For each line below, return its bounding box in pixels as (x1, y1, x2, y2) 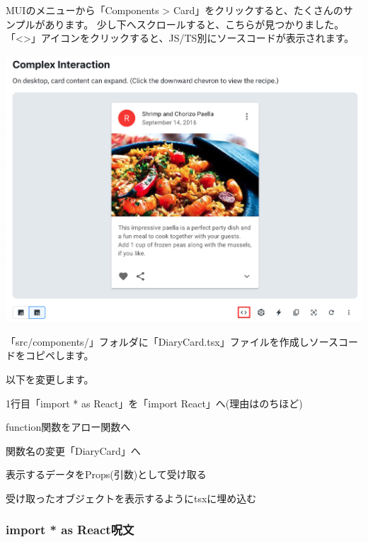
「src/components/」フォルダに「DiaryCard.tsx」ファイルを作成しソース (6, 334, 339, 349)
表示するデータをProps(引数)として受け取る (6, 467, 207, 482)
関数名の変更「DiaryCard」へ (6, 443, 141, 458)
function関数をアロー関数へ (6, 419, 131, 434)
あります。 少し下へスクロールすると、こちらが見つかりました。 (45, 16, 345, 31)
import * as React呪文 (6, 521, 134, 538)
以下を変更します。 (6, 371, 94, 386)
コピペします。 (25, 348, 94, 363)
